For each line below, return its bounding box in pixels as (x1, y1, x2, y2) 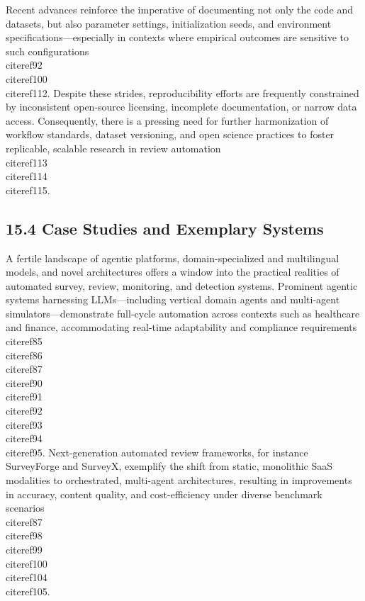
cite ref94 (6, 431, 43, 446)
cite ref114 (6, 169, 47, 184)
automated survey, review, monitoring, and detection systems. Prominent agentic (6, 278, 358, 293)
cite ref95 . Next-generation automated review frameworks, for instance (6, 444, 308, 459)
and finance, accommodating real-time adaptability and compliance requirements (6, 320, 357, 335)
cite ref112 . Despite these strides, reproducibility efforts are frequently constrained (6, 85, 359, 100)
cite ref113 (6, 155, 47, 169)
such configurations (6, 43, 89, 58)
